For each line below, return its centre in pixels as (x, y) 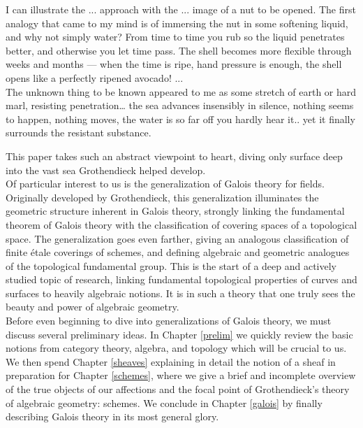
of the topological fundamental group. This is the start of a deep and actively (171, 265)
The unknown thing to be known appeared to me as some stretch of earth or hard (181, 91)
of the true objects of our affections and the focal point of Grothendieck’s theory (178, 389)
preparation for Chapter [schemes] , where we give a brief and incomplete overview (181, 375)
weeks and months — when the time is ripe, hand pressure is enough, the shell (174, 64)
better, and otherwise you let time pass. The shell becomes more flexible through (179, 50)
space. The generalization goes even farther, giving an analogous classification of (177, 238)
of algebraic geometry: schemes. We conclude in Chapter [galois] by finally (164, 402)
